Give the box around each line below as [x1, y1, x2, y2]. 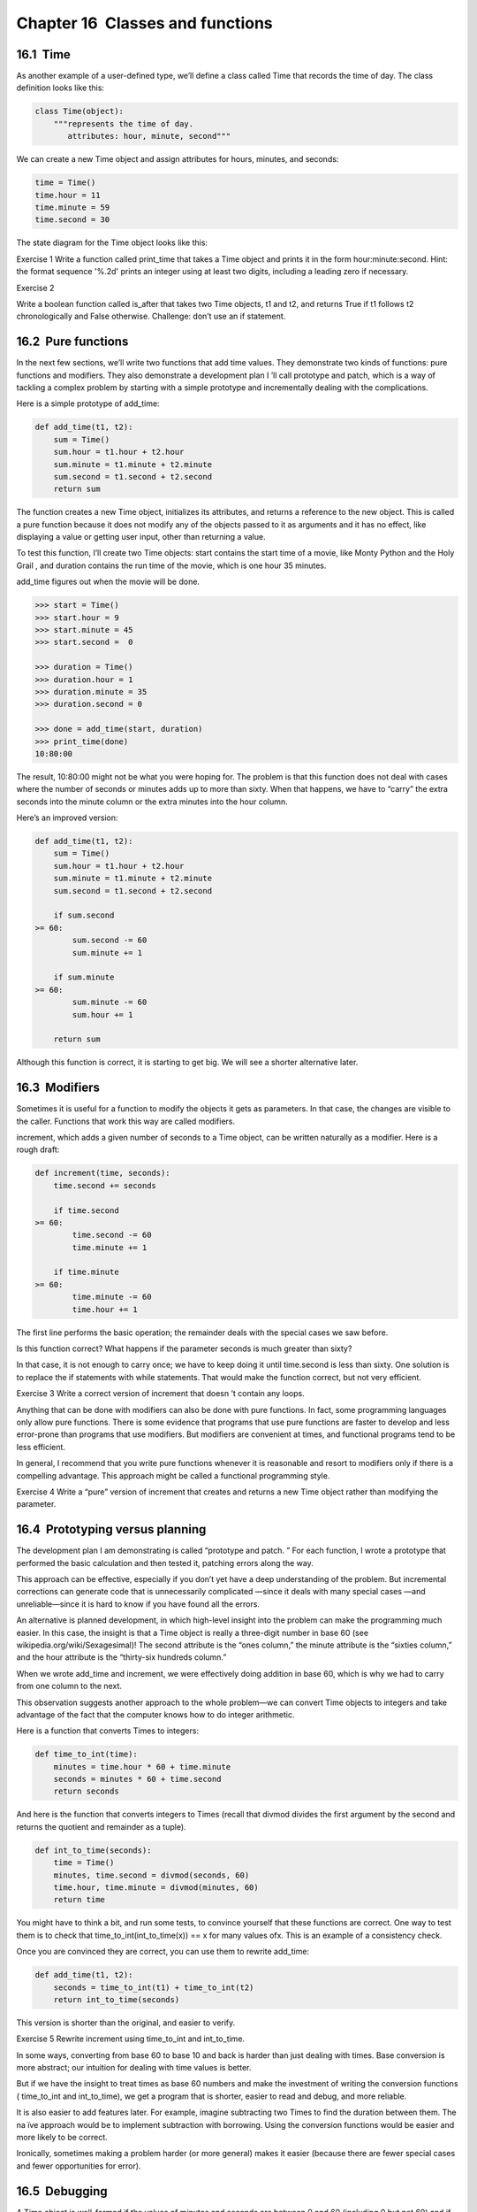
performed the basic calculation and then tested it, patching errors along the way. [16, 1557, 314, 1568]
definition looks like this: [16, 82, 105, 93]
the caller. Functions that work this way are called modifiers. [16, 1116, 236, 1126]
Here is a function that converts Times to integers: [16, 1725, 199, 1736]
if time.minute [53, 1267, 119, 1278]
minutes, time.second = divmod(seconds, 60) [53, 1870, 250, 1880]
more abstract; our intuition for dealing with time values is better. [16, 2062, 252, 2073]
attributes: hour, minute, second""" [67, 131, 231, 142]
